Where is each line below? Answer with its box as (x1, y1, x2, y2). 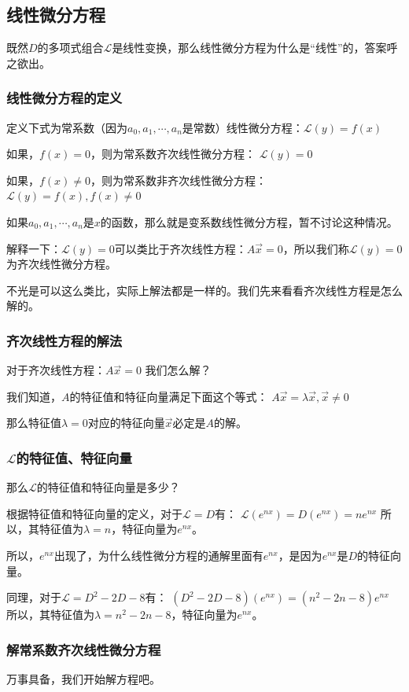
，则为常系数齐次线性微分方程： (90, 145, 256, 162)
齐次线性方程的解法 (6, 330, 123, 350)
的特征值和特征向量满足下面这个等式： (69, 388, 268, 404)
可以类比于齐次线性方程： (114, 240, 247, 256)
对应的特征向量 (87, 414, 165, 431)
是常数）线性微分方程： (182, 119, 304, 135)
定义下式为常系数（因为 (6, 119, 127, 135)
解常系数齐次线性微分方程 (6, 639, 161, 659)
